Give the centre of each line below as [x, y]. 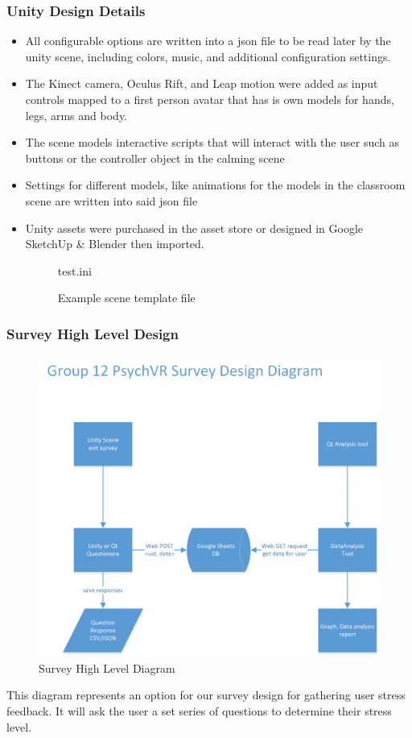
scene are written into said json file [111, 200]
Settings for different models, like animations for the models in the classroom [215, 185]
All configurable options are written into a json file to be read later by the [208, 41]
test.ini [74, 270]
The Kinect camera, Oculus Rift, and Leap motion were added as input [202, 83]
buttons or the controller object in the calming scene [155, 158]
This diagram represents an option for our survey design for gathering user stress [206, 695]
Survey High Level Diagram [107, 668]
